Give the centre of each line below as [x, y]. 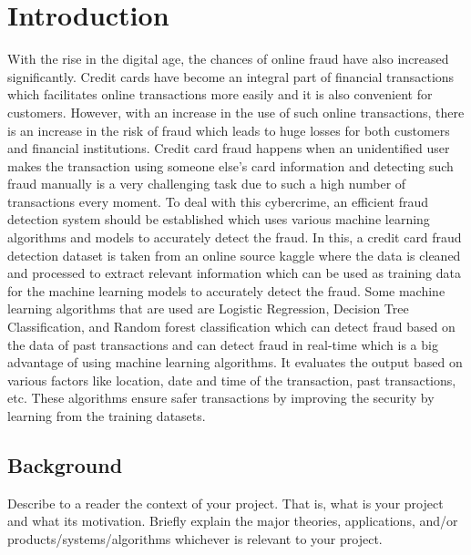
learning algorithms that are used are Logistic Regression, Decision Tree [208, 308]
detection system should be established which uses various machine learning [219, 219]
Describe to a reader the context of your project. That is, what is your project [225, 503]
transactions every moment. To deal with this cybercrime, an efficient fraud [218, 201]
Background [65, 464]
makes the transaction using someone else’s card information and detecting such [230, 165]
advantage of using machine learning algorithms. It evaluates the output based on [235, 362]
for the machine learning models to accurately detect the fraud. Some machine [226, 290]
